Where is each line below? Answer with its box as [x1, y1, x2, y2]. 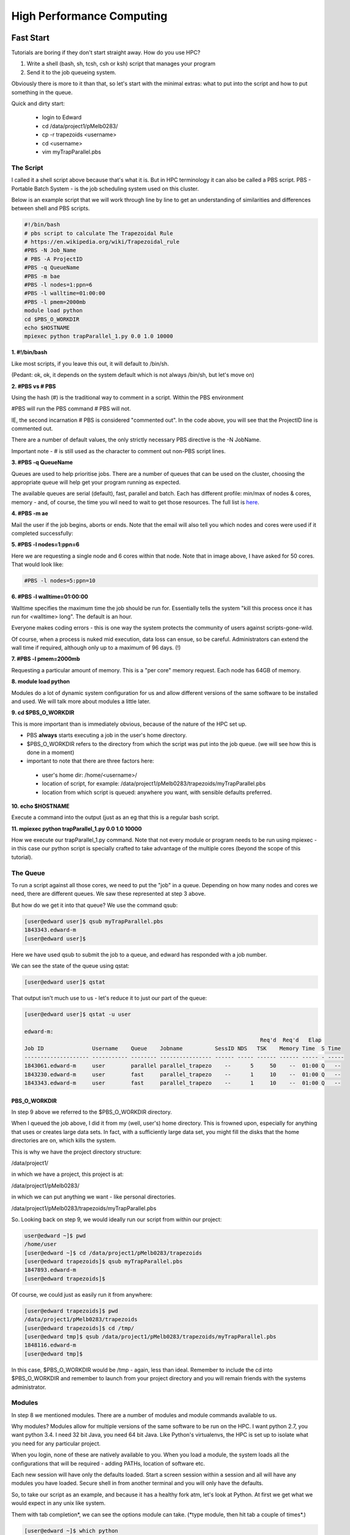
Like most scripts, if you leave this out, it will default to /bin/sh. [11, 360, 169, 367]
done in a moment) [26, 748, 75, 756]
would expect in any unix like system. [11, 1499, 106, 1507]
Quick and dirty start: [11, 100, 65, 107]
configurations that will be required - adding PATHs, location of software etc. [11, 1459, 205, 1467]
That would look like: [11, 561, 64, 568]
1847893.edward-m [24, 1267, 77, 1273]
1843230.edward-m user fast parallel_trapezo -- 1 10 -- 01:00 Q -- [24, 1071, 341, 1078]
